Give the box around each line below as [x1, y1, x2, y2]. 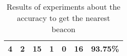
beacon [51, 23, 76, 35]
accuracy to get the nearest [17, 12, 110, 23]
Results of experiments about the [6, 1, 121, 12]
